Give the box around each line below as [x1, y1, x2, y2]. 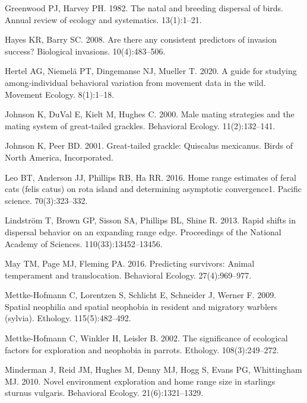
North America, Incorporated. [5, 151, 113, 163]
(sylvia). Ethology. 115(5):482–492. [5, 312, 131, 324]
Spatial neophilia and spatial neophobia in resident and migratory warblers [5, 300, 278, 312]
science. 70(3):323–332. [5, 194, 88, 206]
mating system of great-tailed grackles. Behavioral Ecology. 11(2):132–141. [5, 119, 276, 132]
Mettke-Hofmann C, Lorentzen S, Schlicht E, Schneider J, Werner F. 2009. [5, 289, 277, 301]
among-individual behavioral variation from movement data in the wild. [5, 76, 266, 88]
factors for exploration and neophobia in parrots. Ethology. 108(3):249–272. [5, 343, 279, 356]
